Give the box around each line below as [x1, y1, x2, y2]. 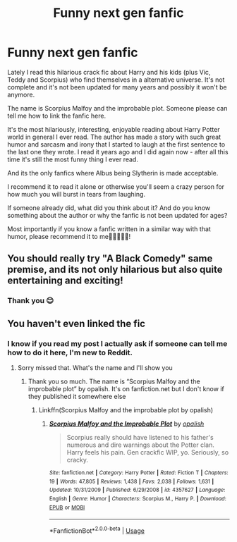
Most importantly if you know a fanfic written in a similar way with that [7, 224, 212, 233]
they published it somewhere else [28, 392, 126, 400]
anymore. [7, 90, 35, 99]
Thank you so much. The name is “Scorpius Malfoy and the [28, 377, 200, 386]
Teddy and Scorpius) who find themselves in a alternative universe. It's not [7, 75, 225, 84]
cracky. [66, 455, 89, 464]
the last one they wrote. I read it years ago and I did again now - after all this [7, 147, 229, 156]
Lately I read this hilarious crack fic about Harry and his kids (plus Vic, [7, 68, 211, 76]
